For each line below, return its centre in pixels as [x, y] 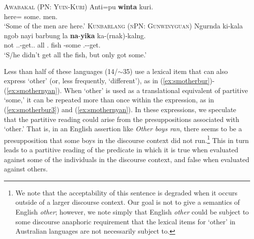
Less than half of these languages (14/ [61, 71]
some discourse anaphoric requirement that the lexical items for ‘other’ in [125, 221]
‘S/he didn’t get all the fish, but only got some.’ [75, 54]
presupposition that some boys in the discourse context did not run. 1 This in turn [127, 139]
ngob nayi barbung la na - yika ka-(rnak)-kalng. [75, 35]
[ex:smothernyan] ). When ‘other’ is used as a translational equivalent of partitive [127, 90]
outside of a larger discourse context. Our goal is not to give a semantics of [127, 202]
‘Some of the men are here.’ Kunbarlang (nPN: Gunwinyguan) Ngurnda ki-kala [123, 26]
